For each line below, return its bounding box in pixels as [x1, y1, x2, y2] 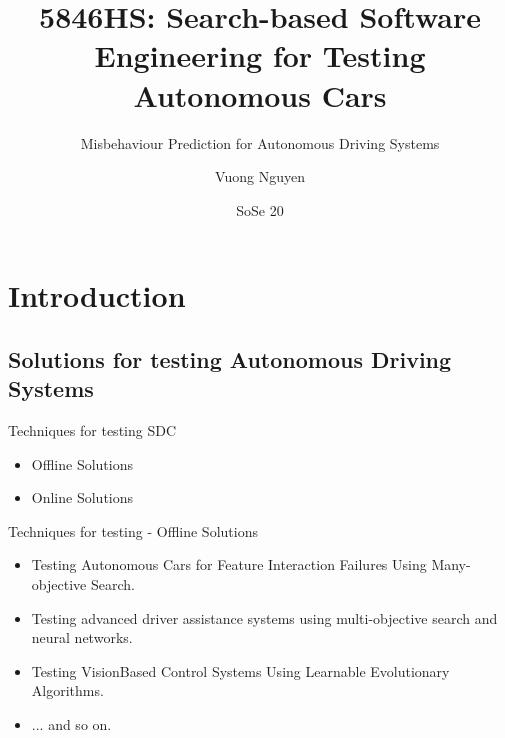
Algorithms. [31, 680, 104, 701]
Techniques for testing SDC [8, 420, 176, 441]
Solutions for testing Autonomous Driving [8, 343, 452, 374]
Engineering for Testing [94, 35, 426, 76]
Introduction [8, 275, 186, 316]
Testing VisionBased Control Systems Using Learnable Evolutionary [31, 660, 450, 681]
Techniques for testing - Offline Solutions [8, 520, 258, 541]
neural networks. [31, 627, 133, 648]
